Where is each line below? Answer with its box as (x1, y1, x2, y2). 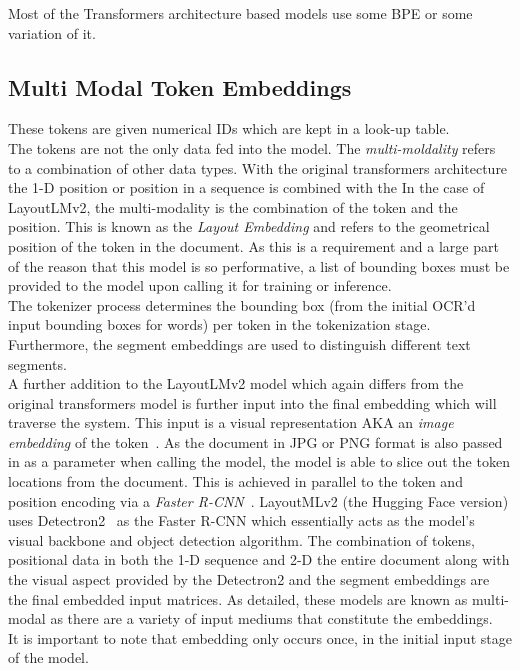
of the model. (8, 647, 89, 668)
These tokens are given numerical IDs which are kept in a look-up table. (8, 118, 450, 139)
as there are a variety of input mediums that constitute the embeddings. (50, 608, 493, 629)
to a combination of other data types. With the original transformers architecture (8, 157, 508, 178)
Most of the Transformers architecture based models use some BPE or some (8, 3, 473, 23)
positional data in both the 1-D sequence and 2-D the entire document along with (8, 549, 510, 570)
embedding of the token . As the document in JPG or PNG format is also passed (8, 431, 503, 452)
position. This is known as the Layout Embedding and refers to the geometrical (8, 216, 490, 237)
